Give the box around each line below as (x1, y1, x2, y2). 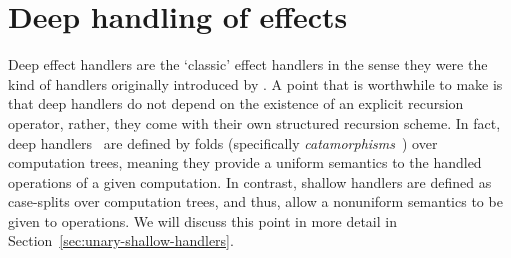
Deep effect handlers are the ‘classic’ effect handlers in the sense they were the (8, 54, 488, 75)
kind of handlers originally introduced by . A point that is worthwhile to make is (8, 73, 503, 94)
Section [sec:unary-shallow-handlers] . (8, 230, 234, 251)
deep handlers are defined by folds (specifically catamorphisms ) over (8, 132, 438, 153)
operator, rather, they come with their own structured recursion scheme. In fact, (8, 112, 501, 133)
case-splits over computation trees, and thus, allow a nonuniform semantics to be (8, 191, 503, 212)
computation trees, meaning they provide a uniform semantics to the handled (8, 152, 482, 173)
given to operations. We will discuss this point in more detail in (8, 210, 397, 231)
